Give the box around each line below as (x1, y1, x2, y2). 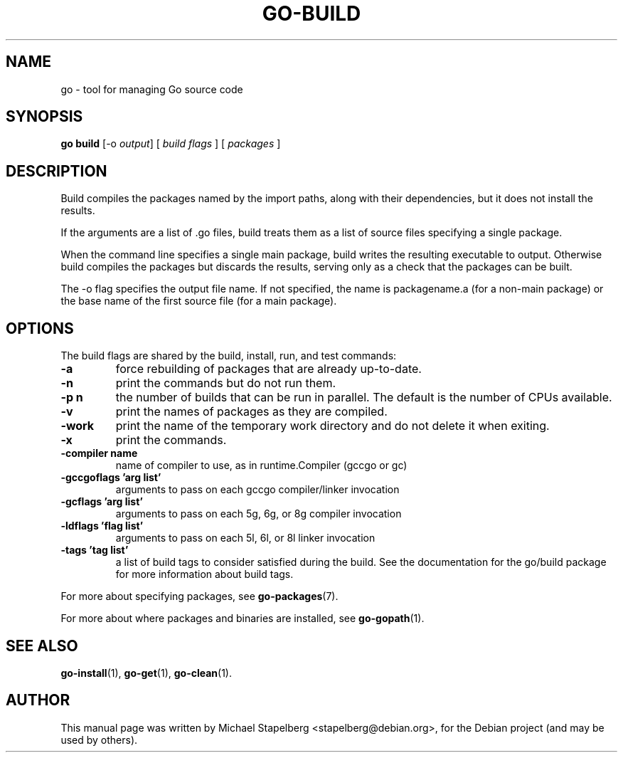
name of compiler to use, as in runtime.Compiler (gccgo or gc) (115, 459, 408, 472)
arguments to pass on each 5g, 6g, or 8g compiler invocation (115, 507, 402, 520)
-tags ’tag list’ (60, 544, 129, 557)
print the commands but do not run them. (115, 376, 336, 391)
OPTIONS (6, 319, 74, 337)
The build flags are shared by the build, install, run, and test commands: (60, 349, 397, 362)
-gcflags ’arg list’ (60, 495, 143, 508)
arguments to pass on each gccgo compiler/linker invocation (115, 483, 400, 496)
